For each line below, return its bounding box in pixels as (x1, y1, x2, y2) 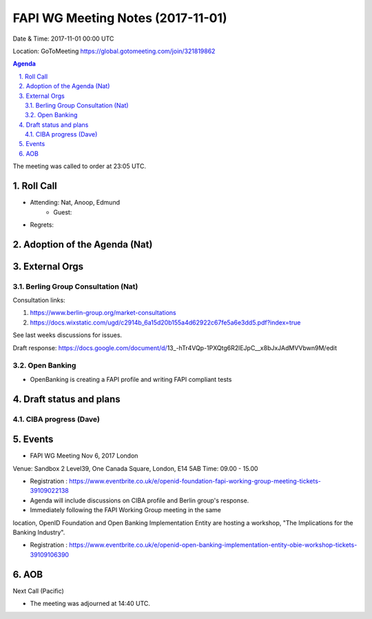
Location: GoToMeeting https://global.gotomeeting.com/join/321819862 (12, 47, 216, 55)
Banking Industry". (12, 528, 65, 537)
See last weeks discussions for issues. (12, 331, 123, 339)
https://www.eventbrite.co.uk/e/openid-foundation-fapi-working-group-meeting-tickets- (69, 477, 322, 485)
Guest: (53, 207, 72, 216)
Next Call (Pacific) (12, 587, 65, 595)
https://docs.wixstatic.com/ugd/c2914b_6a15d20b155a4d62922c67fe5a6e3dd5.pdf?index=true (30, 318, 301, 327)
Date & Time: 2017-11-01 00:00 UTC (12, 34, 114, 43)
